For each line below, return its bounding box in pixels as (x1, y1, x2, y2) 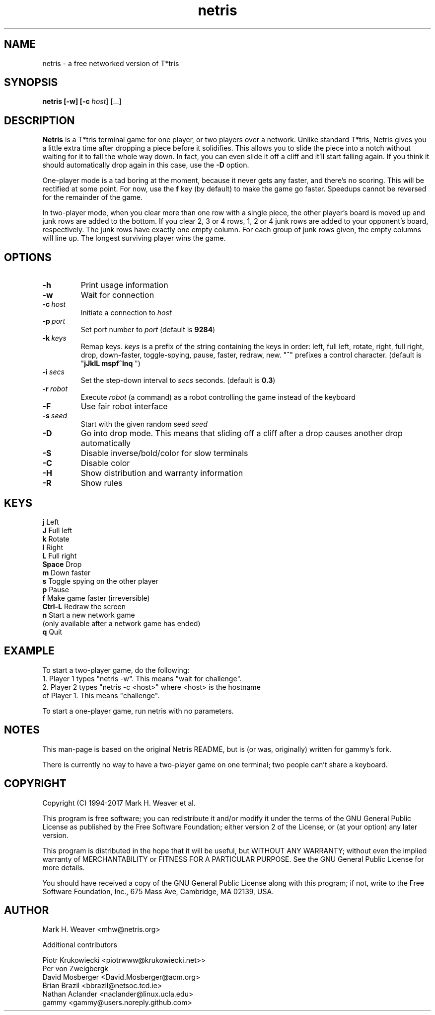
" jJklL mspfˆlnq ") (80, 359, 141, 368)
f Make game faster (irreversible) (42, 593, 150, 602)
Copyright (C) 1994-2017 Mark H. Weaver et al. (42, 798, 196, 807)
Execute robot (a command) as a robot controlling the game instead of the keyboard (80, 393, 356, 402)
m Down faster (42, 568, 91, 577)
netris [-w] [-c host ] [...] (42, 97, 122, 106)
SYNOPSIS (4, 76, 58, 89)
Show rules (80, 478, 123, 488)
